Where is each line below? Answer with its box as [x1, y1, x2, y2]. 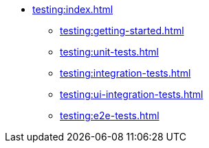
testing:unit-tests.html [60, 46, 159, 58]
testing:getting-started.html [60, 25, 184, 36]
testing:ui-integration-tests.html [60, 88, 203, 100]
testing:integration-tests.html [60, 67, 191, 79]
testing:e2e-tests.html [60, 110, 159, 121]
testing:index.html [32, 3, 113, 15]
